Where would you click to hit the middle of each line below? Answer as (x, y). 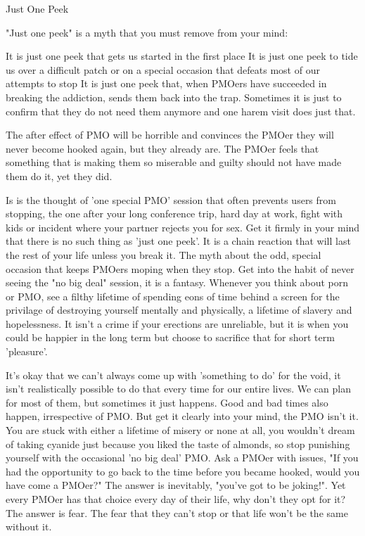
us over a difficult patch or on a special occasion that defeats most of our (163, 69)
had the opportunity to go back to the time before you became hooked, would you (183, 471)
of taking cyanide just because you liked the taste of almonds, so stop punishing (178, 444)
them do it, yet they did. (59, 176)
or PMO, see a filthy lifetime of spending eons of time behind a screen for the (173, 296)
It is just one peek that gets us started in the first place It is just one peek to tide (182, 56)
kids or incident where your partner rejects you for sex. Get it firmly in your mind (183, 227)
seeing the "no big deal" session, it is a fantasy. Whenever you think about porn (177, 282)
